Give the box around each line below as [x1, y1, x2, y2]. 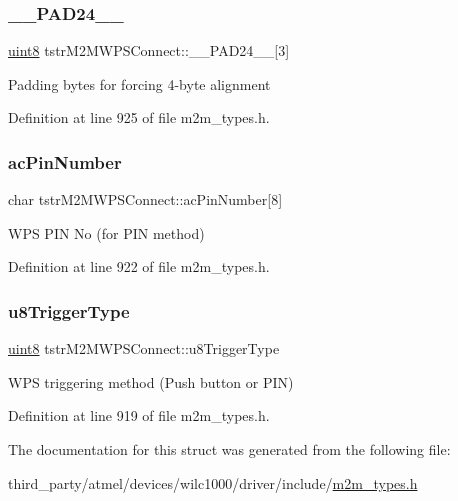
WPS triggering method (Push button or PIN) [8, 371, 294, 392]
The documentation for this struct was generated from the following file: [8, 439, 451, 459]
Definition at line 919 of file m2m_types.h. [8, 405, 270, 426]
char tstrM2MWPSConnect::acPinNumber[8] [8, 189, 283, 210]
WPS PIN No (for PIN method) [8, 222, 205, 243]
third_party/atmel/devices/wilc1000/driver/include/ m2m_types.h [8, 472, 418, 493]
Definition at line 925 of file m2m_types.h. [8, 107, 270, 128]
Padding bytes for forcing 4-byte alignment [8, 73, 271, 94]
